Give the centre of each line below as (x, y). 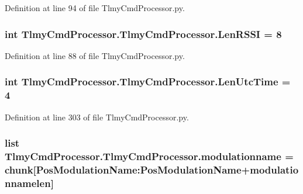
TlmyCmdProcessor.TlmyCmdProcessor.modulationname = (149, 156)
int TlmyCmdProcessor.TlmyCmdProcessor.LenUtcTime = (148, 82)
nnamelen (28, 183)
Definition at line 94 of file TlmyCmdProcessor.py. (95, 8)
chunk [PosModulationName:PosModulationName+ (128, 169)
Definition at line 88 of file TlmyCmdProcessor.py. (95, 55)
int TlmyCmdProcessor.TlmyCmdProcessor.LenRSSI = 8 (143, 34)
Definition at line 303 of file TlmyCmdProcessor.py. (97, 117)
